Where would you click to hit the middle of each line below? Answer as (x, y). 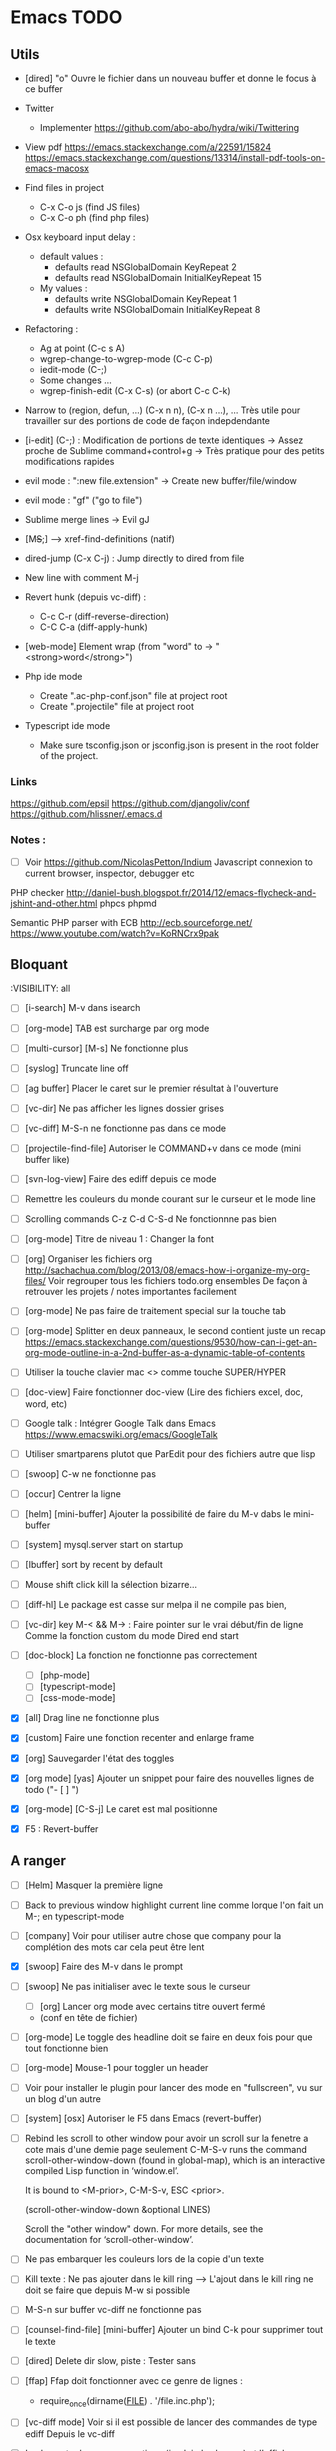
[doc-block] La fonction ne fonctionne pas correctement (141, 1655)
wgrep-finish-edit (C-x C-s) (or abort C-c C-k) (135, 390)
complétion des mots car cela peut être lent (114, 1947)
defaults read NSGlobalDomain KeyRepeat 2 (145, 267)
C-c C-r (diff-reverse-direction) (104, 616)
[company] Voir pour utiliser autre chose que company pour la (153, 1935)
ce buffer (43, 89)
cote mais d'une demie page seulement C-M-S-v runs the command (166, 2150)
